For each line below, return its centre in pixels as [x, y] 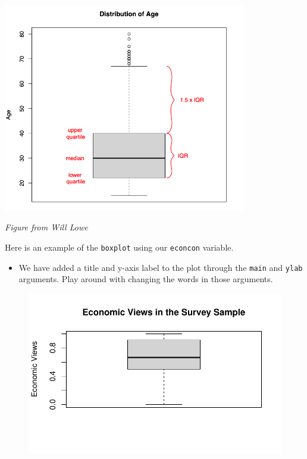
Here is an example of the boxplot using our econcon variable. [119, 247]
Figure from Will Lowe [46, 227]
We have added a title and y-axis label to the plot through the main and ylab [161, 267]
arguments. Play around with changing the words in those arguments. [146, 279]
